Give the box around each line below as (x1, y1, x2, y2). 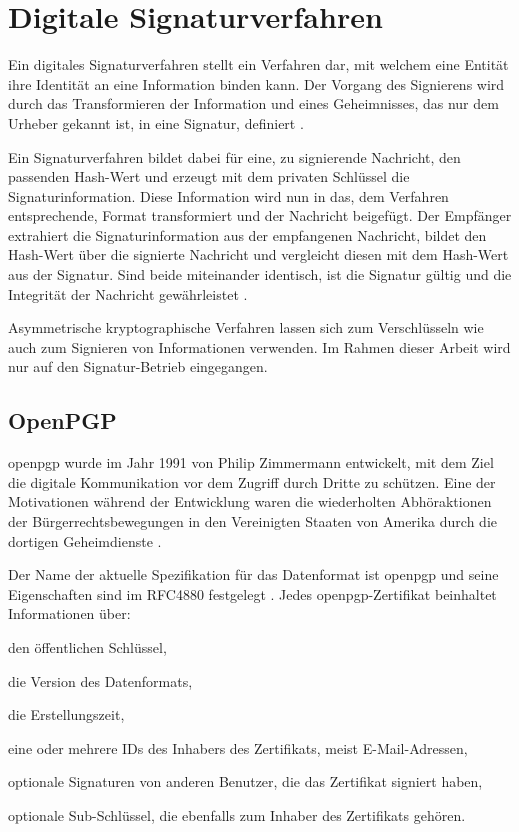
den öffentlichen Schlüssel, (8, 636, 167, 657)
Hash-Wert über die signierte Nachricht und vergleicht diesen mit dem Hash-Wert (8, 244, 509, 265)
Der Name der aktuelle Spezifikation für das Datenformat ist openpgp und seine (8, 564, 499, 585)
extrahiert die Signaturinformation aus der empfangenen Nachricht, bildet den (8, 224, 487, 245)
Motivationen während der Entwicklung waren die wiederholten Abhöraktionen (8, 491, 492, 512)
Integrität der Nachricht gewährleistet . (8, 283, 248, 304)
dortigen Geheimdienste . (8, 530, 162, 551)
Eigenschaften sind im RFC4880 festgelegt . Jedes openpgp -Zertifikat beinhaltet (8, 583, 497, 604)
